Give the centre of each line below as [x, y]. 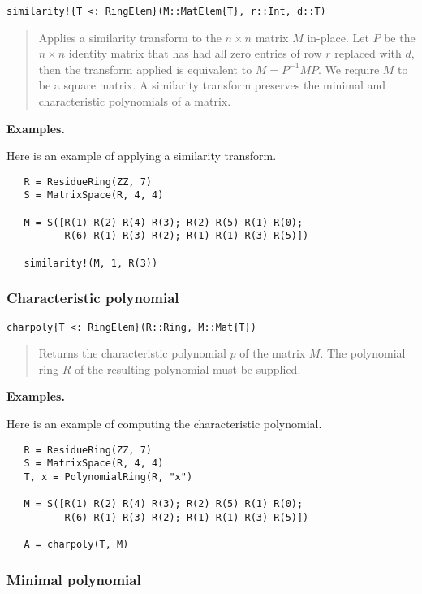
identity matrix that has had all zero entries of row [195, 53]
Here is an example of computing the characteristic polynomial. [164, 424]
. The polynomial [363, 353]
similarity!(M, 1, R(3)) [91, 263]
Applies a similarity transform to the [130, 37]
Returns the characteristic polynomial [132, 353]
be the [400, 37]
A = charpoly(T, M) [76, 545]
